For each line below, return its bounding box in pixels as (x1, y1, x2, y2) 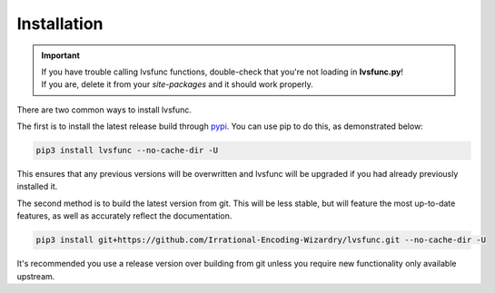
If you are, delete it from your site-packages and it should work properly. (41, 79, 313, 90)
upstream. (16, 270, 55, 281)
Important (41, 50, 81, 61)
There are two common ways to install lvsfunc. (16, 104, 193, 115)
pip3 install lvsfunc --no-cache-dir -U (35, 145, 218, 156)
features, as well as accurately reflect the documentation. (16, 210, 233, 221)
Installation (16, 14, 104, 34)
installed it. (16, 181, 58, 192)
